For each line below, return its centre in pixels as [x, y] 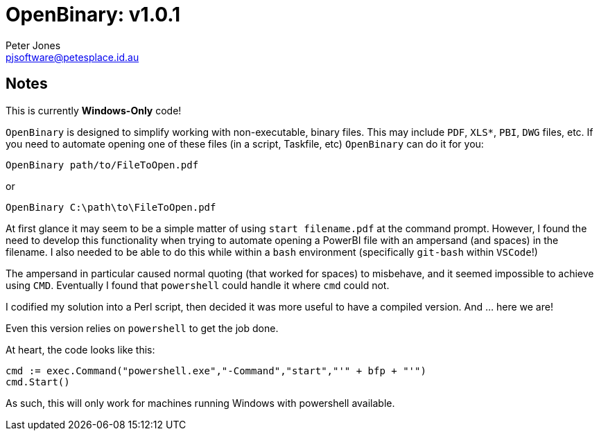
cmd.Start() [38, 382]
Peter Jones [33, 45]
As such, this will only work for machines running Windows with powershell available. [200, 403]
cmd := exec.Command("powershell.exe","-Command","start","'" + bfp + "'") [216, 370]
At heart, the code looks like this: [80, 349]
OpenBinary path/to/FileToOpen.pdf [102, 165]
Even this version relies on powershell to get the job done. [142, 328]
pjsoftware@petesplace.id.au [72, 57]
